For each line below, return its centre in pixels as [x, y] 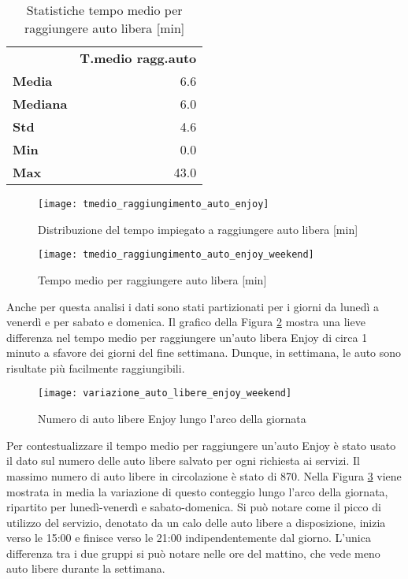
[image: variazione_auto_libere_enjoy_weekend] [165, 393]
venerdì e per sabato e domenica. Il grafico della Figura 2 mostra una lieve [186, 322]
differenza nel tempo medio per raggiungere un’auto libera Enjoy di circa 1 [187, 337]
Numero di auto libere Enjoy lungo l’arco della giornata [172, 419]
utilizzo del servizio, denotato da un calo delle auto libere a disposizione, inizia [196, 522]
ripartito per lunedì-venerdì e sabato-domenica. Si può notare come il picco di [194, 507]
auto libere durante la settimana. [86, 568]
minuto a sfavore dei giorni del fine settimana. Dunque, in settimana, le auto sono [204, 353]
